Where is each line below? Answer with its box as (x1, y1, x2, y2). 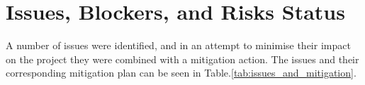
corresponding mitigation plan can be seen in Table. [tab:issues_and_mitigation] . (6, 65, 356, 80)
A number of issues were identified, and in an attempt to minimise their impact (6, 38, 351, 53)
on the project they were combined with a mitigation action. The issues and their (6, 51, 359, 66)
